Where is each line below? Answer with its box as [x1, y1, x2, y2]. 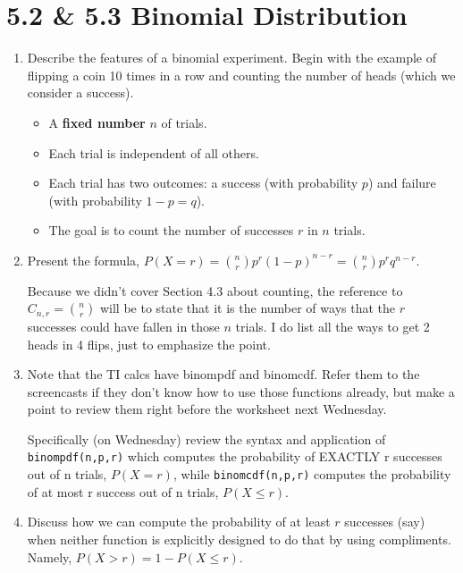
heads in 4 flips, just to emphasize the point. [27, 334, 271, 353]
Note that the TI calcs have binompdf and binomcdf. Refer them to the [27, 365, 420, 383]
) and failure [367, 173, 436, 192]
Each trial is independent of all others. [48, 143, 259, 162]
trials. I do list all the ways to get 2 [235, 316, 430, 335]
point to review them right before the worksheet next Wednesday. [27, 400, 387, 418]
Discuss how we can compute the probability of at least [27, 512, 331, 531]
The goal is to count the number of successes [48, 221, 294, 240]
